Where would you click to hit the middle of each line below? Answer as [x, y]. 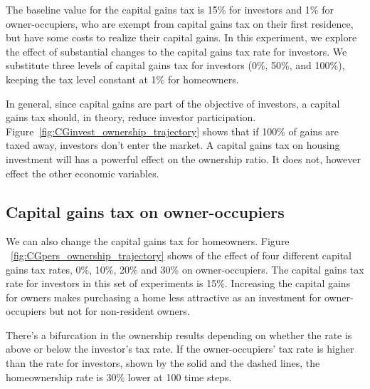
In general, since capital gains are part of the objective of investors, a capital [173, 103]
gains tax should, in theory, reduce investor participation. [131, 117]
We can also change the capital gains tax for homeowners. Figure [148, 241]
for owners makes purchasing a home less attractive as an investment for [164, 297]
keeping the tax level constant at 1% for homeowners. [122, 79]
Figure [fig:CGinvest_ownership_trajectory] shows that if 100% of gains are [172, 131]
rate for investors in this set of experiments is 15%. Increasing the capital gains [178, 283]
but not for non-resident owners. [120, 311]
